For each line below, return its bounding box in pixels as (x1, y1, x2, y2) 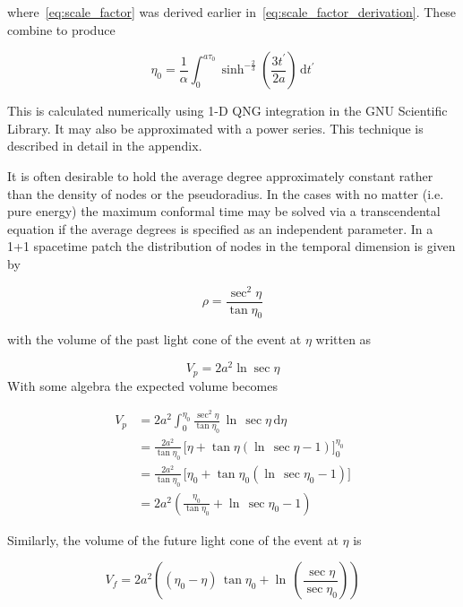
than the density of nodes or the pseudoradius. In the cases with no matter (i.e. (7, 184, 444, 203)
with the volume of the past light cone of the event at (7, 330, 302, 349)
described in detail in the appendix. (7, 136, 202, 155)
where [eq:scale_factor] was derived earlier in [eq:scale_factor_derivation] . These (7, 3, 457, 21)
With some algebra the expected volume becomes (7, 376, 278, 395)
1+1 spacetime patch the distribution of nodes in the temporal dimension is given (7, 237, 456, 256)
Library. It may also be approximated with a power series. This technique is (7, 118, 424, 137)
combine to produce (7, 20, 116, 39)
